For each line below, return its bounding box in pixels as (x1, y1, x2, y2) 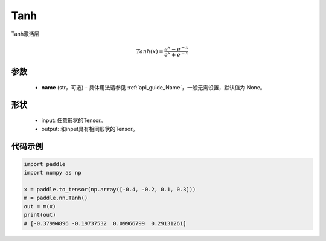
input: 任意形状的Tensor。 (41, 117, 106, 124)
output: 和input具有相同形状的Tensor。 (41, 125, 138, 132)
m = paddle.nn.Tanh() (24, 194, 88, 202)
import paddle (24, 161, 66, 167)
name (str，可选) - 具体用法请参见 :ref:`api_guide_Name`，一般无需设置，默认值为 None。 (41, 84, 266, 91)
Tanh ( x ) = (136, 48, 164, 54)
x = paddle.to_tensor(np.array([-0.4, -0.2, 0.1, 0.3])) (24, 186, 196, 193)
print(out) (24, 211, 56, 219)
